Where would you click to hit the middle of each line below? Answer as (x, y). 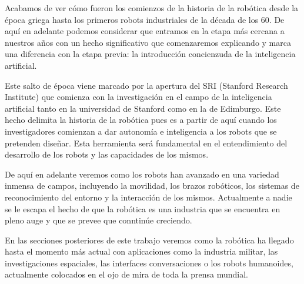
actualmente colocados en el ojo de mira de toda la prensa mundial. (126, 274)
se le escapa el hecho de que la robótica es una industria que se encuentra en (143, 208)
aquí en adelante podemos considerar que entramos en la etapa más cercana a (145, 31)
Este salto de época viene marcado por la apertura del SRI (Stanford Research (146, 85)
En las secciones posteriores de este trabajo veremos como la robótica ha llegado (149, 240)
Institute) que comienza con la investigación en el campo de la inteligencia (138, 97)
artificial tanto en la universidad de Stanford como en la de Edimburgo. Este (143, 108)
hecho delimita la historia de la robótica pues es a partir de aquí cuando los (141, 120)
